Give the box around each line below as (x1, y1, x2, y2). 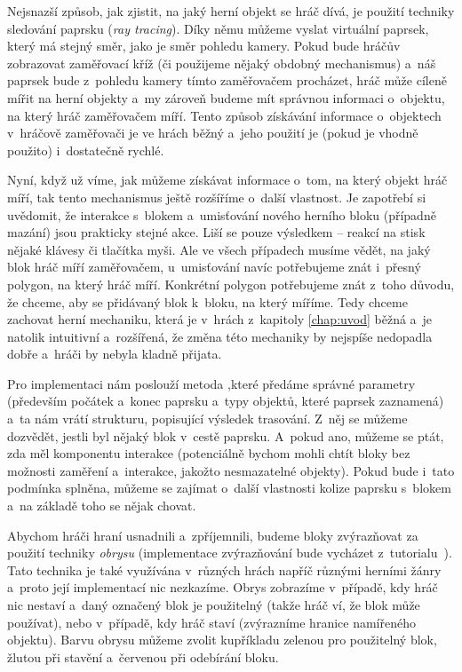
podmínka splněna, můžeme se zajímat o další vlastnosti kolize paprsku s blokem (7, 478, 451, 497)
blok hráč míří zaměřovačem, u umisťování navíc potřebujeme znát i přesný (7, 257, 421, 276)
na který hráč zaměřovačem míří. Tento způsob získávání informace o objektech (7, 106, 442, 124)
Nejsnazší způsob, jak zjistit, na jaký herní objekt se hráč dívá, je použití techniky (7, 2, 455, 20)
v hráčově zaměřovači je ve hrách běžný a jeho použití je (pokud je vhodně (7, 123, 418, 142)
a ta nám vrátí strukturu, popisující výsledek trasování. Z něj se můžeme (7, 409, 408, 428)
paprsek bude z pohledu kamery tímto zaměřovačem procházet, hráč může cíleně (7, 71, 447, 90)
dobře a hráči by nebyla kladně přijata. (7, 344, 222, 363)
